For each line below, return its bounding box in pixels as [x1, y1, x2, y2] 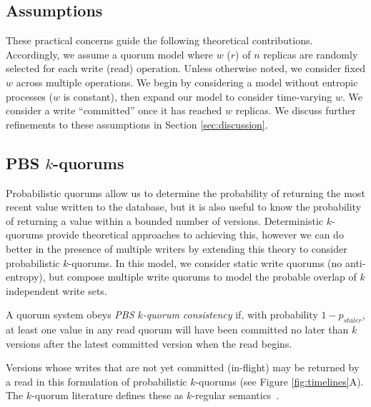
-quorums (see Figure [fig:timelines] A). [195, 373, 364, 388]
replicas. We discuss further [235, 103, 356, 118]
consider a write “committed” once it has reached [6, 103, 222, 118]
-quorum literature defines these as [31, 388, 184, 403]
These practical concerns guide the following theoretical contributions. [6, 33, 313, 48]
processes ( [6, 89, 53, 104]
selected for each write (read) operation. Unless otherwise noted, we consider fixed [6, 61, 366, 76]
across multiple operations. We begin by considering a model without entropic [16, 74, 358, 89]
